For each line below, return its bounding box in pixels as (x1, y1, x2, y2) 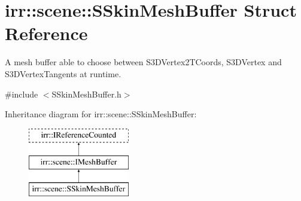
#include (5, 87, 38, 100)
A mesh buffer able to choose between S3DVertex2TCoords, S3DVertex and (5, 56, 282, 68)
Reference (5, 21, 88, 45)
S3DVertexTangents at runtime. (5, 67, 121, 80)
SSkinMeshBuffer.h (51, 87, 121, 100)
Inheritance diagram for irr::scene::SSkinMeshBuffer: (5, 108, 197, 120)
